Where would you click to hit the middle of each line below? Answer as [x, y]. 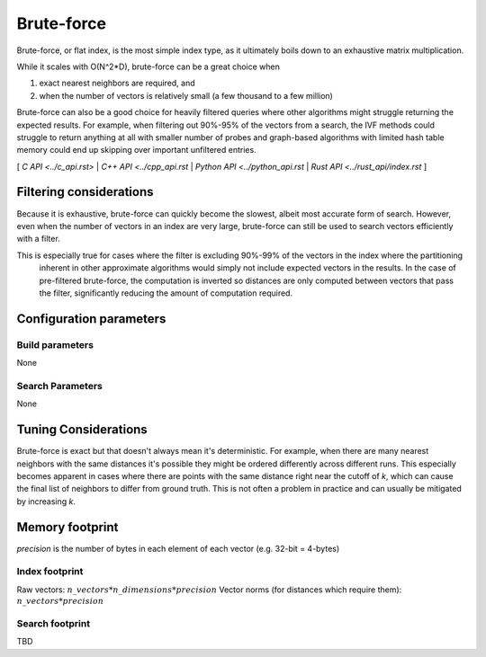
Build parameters [55, 344]
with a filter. [38, 239]
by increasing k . [46, 501]
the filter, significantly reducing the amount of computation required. [166, 293]
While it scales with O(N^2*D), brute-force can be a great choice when [148, 67]
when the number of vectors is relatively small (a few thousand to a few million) [186, 95]
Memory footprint [67, 527]
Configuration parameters [91, 319]
